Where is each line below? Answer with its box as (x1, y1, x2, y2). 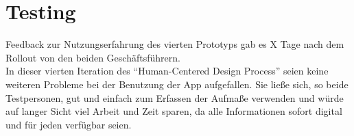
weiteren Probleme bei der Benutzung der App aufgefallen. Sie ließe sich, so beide (5, 77, 349, 91)
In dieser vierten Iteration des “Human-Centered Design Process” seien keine (5, 64, 329, 78)
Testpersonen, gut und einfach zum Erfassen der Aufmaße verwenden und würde (5, 90, 344, 105)
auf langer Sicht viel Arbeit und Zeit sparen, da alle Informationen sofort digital (5, 104, 342, 118)
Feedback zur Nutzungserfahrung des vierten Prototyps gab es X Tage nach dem (5, 37, 344, 51)
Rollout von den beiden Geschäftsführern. (5, 50, 180, 64)
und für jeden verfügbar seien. (5, 117, 132, 131)
